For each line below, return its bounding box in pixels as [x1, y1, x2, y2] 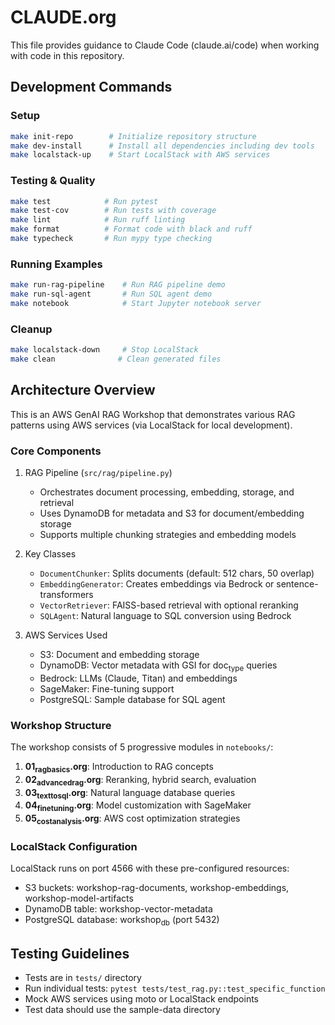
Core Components [10, 444, 102, 458]
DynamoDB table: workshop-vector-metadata [24, 903, 213, 915]
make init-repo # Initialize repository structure [10, 131, 257, 141]
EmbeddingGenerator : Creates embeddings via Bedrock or [39, 578, 275, 590]
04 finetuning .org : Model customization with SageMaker [24, 799, 252, 814]
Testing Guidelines [10, 945, 130, 962]
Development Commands [10, 79, 173, 96]
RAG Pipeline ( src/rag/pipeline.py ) [24, 467, 173, 478]
